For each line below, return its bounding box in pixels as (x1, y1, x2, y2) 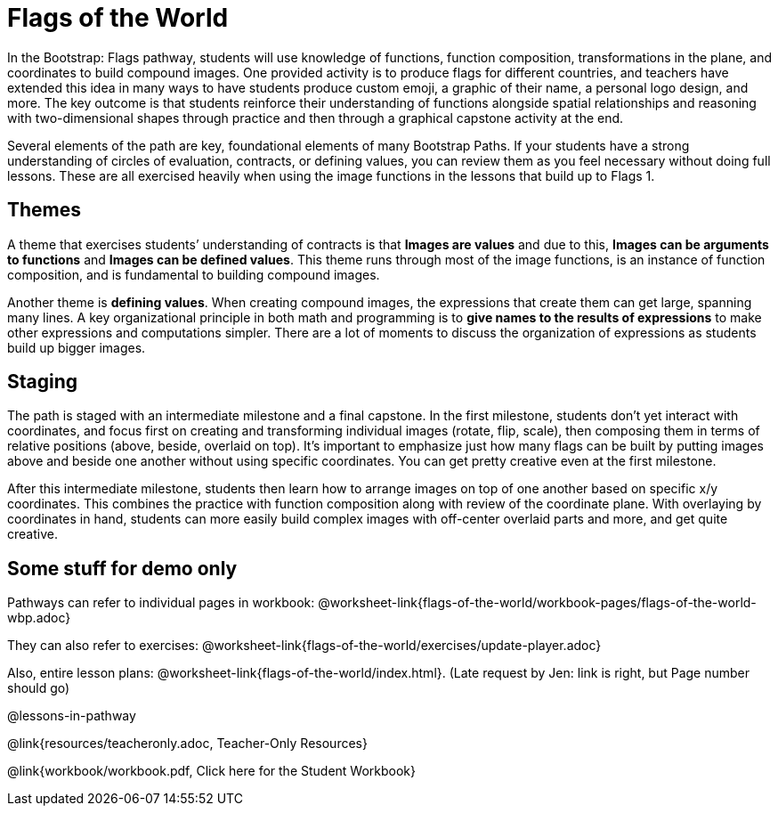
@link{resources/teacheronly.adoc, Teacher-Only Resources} (7, 736, 368, 752)
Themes (7, 199, 82, 222)
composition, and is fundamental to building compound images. (7, 266, 380, 282)
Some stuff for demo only (7, 557, 238, 580)
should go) (7, 680, 70, 696)
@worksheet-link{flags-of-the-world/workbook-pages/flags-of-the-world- (318, 595, 757, 611)
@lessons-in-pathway (7, 708, 136, 724)
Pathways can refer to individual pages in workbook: (7, 595, 315, 611)
